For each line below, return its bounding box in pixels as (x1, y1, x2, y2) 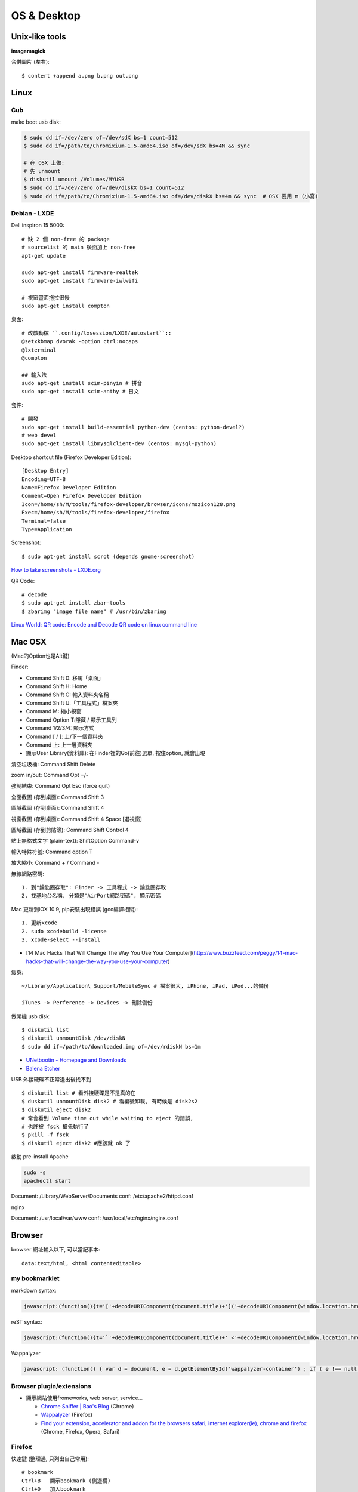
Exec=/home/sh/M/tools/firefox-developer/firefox (21, 509, 170, 516)
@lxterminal (21, 346, 57, 353)
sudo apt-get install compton (21, 302, 110, 309)
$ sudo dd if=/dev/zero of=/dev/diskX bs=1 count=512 (23, 184, 184, 191)
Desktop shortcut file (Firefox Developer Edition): (11, 454, 131, 461)
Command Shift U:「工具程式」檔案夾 (26, 699, 119, 707)
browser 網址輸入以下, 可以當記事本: (11, 1246, 100, 1253)
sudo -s (23, 1169, 46, 1176)
